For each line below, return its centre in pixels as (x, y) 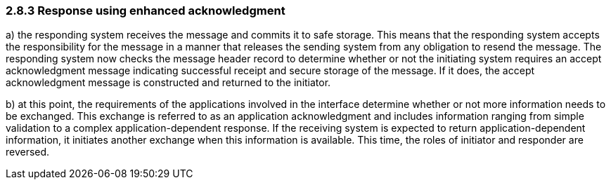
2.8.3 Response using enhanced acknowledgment (146, 11)
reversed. (28, 152)
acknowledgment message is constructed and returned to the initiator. (168, 83)
